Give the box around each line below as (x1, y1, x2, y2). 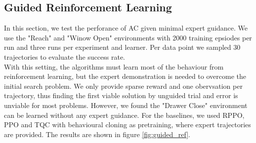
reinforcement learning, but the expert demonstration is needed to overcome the (4, 71, 246, 81)
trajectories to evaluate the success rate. (4, 51, 125, 62)
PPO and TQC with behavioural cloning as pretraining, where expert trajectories (4, 119, 251, 130)
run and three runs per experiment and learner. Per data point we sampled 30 (4, 42, 241, 52)
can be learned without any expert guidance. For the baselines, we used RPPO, (4, 109, 245, 120)
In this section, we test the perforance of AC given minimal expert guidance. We (4, 23, 248, 33)
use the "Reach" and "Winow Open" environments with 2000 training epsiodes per (4, 32, 252, 42)
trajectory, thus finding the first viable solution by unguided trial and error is (4, 90, 238, 101)
